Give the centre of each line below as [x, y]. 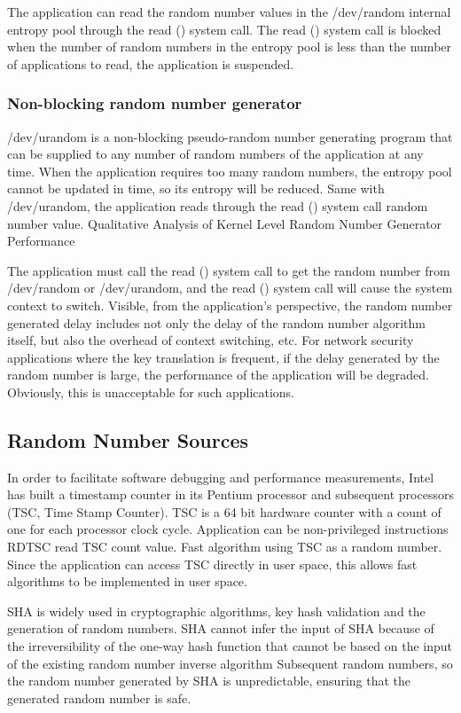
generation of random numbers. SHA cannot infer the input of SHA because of [221, 628]
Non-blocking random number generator [155, 103]
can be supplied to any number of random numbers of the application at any [215, 154]
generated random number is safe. [99, 697]
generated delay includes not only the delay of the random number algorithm [216, 322]
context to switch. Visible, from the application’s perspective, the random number [230, 305]
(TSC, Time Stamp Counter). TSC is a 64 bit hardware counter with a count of [224, 511]
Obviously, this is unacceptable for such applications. [151, 392]
